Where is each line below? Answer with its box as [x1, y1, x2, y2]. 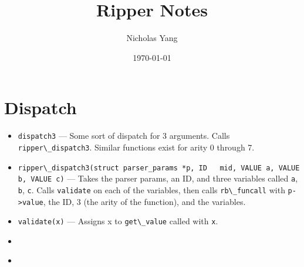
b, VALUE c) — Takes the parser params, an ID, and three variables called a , [18, 172, 298, 184]
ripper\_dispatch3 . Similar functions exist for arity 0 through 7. [18, 141, 255, 153]
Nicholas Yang [126, 32, 178, 44]
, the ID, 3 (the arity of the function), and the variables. [43, 195, 246, 207]
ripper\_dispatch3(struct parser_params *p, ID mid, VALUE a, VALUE [18, 163, 300, 172]
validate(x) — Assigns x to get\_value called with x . [18, 215, 218, 227]
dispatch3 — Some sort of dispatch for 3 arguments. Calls [18, 129, 230, 142]
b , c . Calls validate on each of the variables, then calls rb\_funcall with [18, 183, 285, 196]
